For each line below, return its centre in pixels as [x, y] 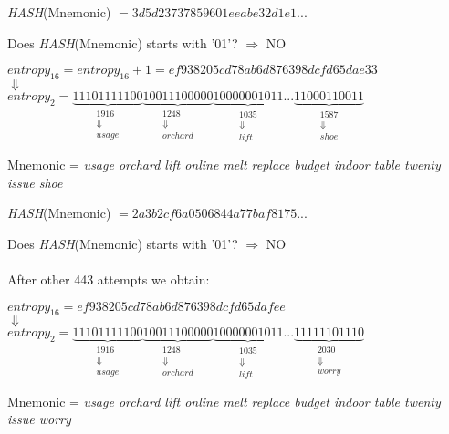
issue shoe [35, 182]
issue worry [39, 419]
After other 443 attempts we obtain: [109, 279]
